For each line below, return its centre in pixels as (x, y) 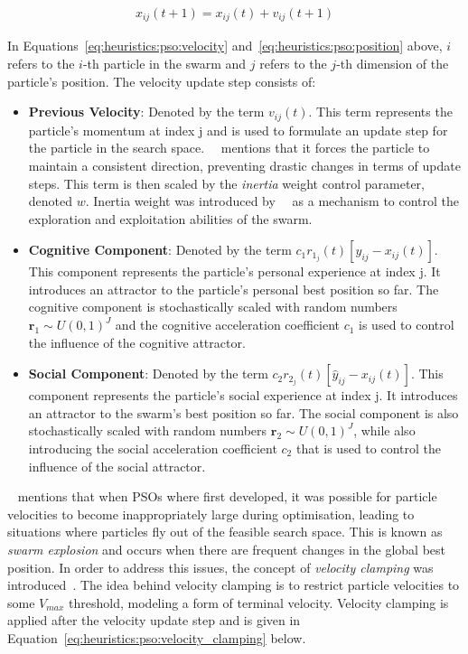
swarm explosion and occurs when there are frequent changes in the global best (227, 549)
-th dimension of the (393, 64)
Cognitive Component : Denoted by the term (160, 250)
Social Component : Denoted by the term (148, 374)
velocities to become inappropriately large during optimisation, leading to (211, 514)
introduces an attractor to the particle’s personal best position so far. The (234, 289)
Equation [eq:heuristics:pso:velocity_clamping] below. (157, 637)
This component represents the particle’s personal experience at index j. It (234, 271)
